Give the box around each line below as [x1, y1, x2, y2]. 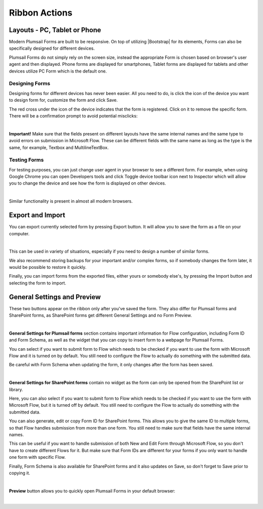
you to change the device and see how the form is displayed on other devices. [9, 180, 167, 186]
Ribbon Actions [9, 7, 73, 18]
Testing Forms [9, 156, 44, 163]
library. [9, 386, 23, 392]
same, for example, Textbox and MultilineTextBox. [9, 144, 109, 151]
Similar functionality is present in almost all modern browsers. [9, 198, 133, 204]
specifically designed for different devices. [9, 45, 95, 51]
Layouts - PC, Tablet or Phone [9, 26, 101, 34]
